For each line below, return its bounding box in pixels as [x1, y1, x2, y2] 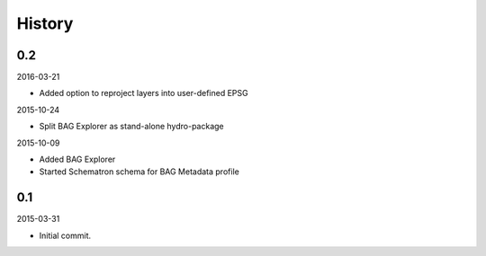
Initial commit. [39, 230, 92, 241]
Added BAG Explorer [39, 154, 116, 165]
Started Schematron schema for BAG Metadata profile [39, 166, 240, 177]
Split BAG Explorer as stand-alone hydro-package [39, 121, 224, 132]
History [16, 13, 74, 33]
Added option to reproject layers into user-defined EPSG [39, 88, 248, 99]
